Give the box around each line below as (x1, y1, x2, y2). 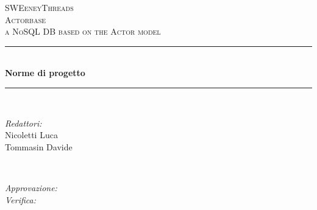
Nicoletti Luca (5, 128, 58, 141)
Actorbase (5, 13, 46, 26)
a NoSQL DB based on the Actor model (5, 25, 161, 38)
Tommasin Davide (5, 140, 73, 153)
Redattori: (5, 116, 42, 129)
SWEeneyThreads (5, 1, 74, 13)
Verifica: (5, 193, 37, 206)
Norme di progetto (5, 66, 85, 79)
